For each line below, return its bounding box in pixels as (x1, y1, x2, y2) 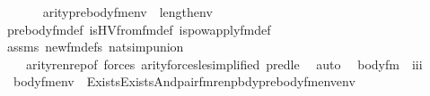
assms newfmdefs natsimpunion (6, 37, 184, 56)
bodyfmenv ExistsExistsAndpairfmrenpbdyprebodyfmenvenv (13, 72, 355, 91)
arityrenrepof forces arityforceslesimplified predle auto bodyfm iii (25, 54, 423, 73)
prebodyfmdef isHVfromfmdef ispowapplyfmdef (6, 20, 271, 38)
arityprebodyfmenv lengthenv (42, 3, 213, 20)
